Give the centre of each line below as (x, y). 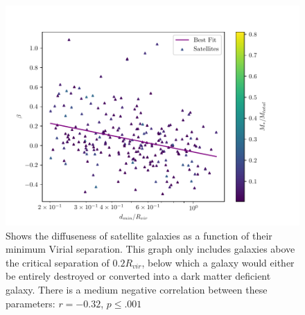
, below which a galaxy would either (218, 262)
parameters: (31, 303)
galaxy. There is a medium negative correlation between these (137, 289)
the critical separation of (58, 262)
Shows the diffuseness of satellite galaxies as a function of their (139, 235)
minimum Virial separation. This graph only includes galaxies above (150, 249)
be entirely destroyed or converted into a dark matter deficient (138, 276)
